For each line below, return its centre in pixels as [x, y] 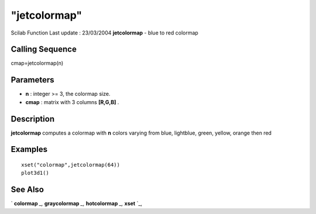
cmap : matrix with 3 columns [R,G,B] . [72, 102]
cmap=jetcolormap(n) [37, 63]
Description [33, 119]
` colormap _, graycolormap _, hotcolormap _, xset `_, [77, 203]
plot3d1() [35, 173]
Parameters [32, 80]
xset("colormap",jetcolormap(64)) [71, 165]
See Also [27, 190]
